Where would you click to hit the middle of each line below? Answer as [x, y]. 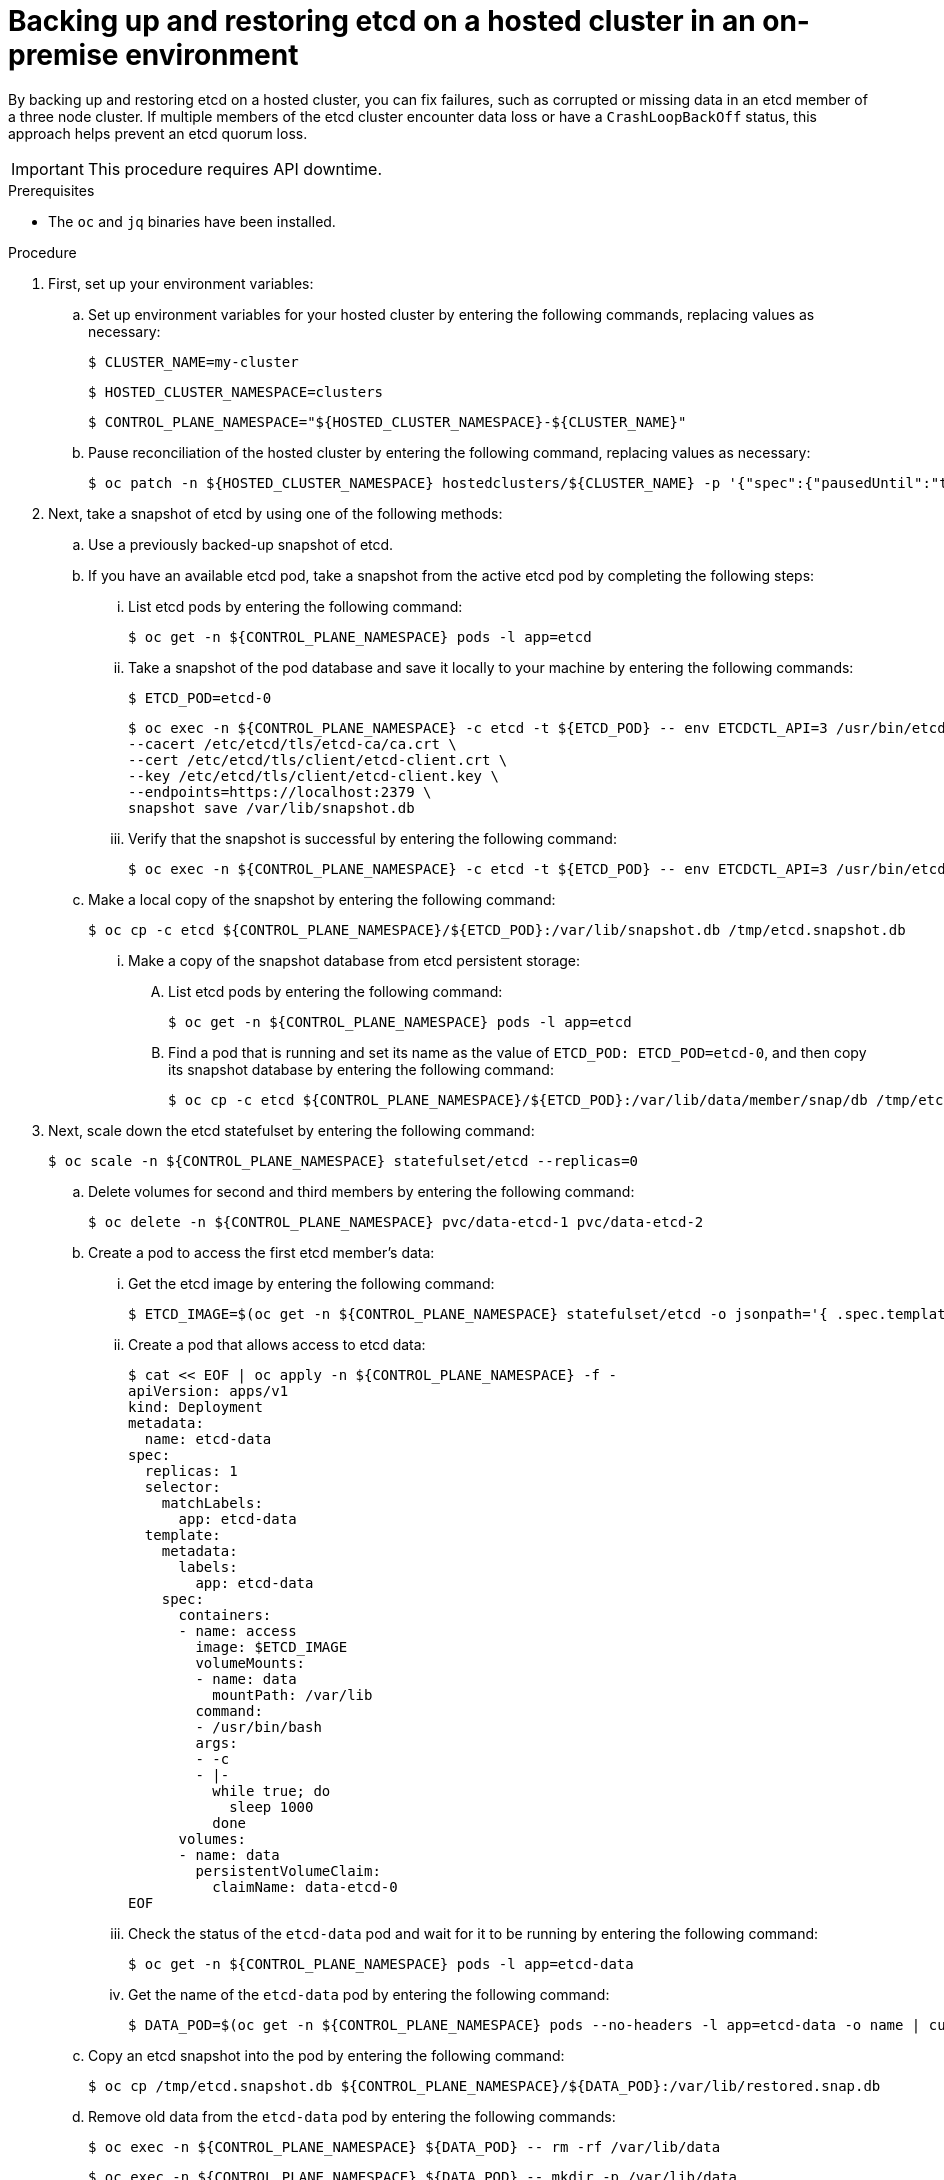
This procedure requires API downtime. [235, 168]
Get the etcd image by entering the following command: [311, 1283]
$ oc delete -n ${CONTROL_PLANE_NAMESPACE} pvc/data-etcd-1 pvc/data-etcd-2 [396, 1221]
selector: [182, 1486]
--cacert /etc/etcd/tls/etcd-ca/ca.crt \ [292, 743]
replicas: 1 [191, 1470]
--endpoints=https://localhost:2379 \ [280, 791]
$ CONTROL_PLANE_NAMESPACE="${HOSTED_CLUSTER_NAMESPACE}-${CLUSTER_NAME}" [387, 421]
